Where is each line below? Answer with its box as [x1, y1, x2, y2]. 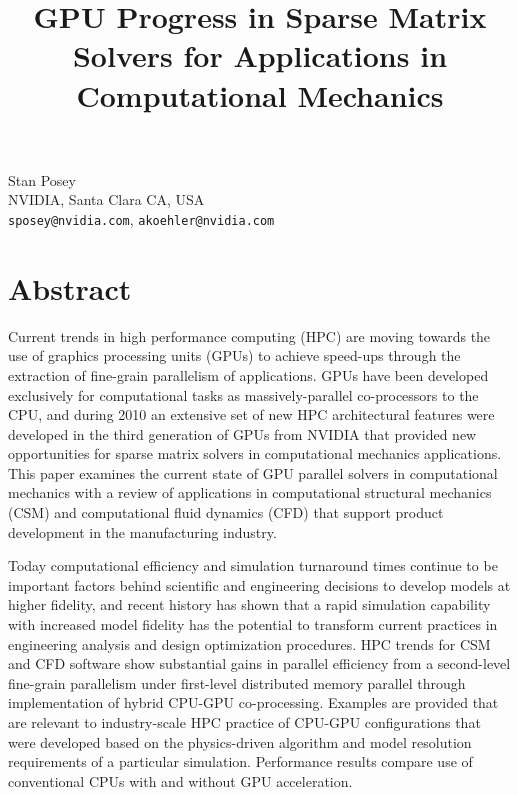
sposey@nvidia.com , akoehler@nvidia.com [8, 208, 275, 229]
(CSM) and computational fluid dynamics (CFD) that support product [8, 502, 444, 523]
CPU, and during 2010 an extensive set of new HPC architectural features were [8, 404, 495, 425]
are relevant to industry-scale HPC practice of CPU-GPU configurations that [8, 712, 481, 732]
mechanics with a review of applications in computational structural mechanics [8, 482, 492, 503]
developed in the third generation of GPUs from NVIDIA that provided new [8, 423, 477, 444]
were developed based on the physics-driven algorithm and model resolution [8, 731, 472, 752]
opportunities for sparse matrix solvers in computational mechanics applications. [8, 443, 502, 464]
